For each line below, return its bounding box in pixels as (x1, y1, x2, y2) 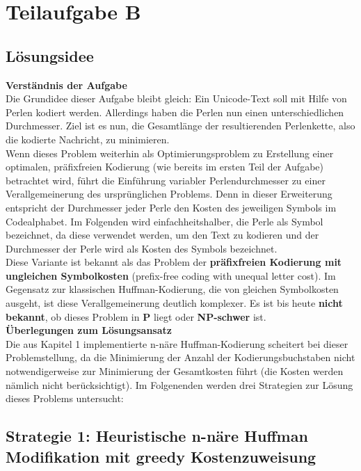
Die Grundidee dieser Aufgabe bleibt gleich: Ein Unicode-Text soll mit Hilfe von (6, 91, 347, 106)
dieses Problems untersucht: (6, 391, 124, 406)
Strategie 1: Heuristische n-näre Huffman (6, 425, 308, 447)
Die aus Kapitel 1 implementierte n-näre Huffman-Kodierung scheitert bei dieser (6, 336, 348, 351)
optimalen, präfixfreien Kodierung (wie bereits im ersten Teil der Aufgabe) (6, 159, 323, 174)
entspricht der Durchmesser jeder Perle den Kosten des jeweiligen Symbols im (6, 200, 337, 214)
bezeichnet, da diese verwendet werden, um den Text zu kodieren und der (6, 227, 319, 242)
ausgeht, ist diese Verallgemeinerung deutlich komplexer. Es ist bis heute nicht (6, 296, 343, 310)
